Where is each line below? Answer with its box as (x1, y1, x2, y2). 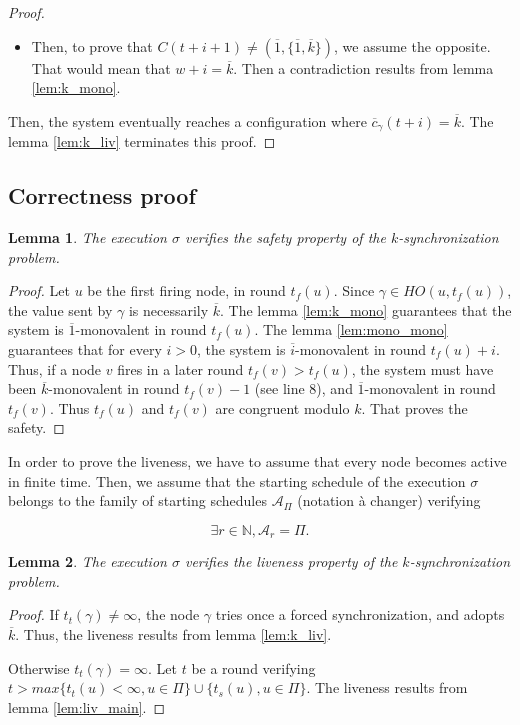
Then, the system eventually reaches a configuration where (8, 110, 367, 131)
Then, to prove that (31, 35, 153, 56)
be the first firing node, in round (87, 280, 286, 301)
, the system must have (351, 358, 494, 379)
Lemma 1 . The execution (8, 227, 167, 248)
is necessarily (128, 299, 209, 320)
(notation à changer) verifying (297, 490, 481, 511)
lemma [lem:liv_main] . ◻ (8, 696, 166, 717)
